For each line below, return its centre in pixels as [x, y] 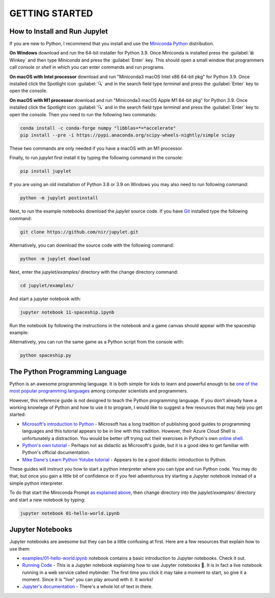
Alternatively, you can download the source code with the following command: [92, 245]
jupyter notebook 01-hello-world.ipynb [70, 513]
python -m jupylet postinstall [59, 198]
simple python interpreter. [36, 483]
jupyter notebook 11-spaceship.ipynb [67, 312]
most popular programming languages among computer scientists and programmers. [99, 391]
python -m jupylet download [55, 258]
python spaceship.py [46, 355]
